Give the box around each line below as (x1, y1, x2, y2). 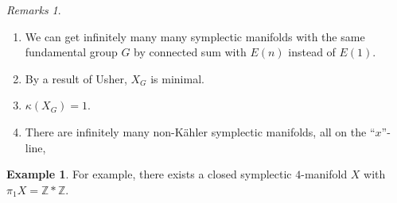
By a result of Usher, (25, 70, 127, 86)
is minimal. (150, 70, 204, 86)
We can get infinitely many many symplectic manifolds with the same (25, 28, 365, 44)
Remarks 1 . (6, 2, 61, 17)
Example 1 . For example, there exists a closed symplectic (6, 166, 292, 182)
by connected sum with (134, 44, 247, 60)
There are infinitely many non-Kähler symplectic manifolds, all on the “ (25, 123, 376, 140)
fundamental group (25, 44, 118, 60)
